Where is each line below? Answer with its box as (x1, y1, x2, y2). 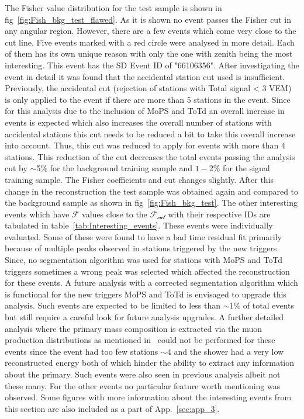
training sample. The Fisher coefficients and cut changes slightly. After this (5, 173, 274, 185)
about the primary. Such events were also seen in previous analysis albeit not (5, 368, 281, 380)
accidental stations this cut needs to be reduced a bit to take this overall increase (5, 127, 296, 140)
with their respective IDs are (168, 207, 271, 220)
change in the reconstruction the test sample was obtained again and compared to (5, 185, 299, 197)
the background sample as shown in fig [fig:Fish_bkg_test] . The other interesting (5, 196, 298, 209)
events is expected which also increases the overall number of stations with (5, 116, 272, 128)
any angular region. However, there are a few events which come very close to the (5, 25, 296, 37)
